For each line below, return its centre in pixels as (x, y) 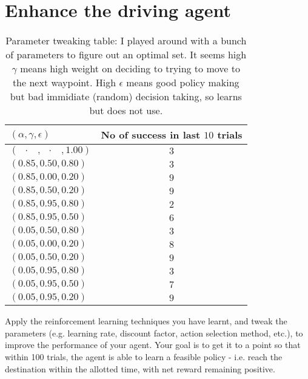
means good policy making (183, 83)
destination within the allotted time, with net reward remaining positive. (140, 368)
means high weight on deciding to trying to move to (130, 69)
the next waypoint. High (64, 83)
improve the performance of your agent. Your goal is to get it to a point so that (153, 345)
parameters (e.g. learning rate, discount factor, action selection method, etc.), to (154, 333)
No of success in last (151, 135)
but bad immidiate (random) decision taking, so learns (126, 97)
